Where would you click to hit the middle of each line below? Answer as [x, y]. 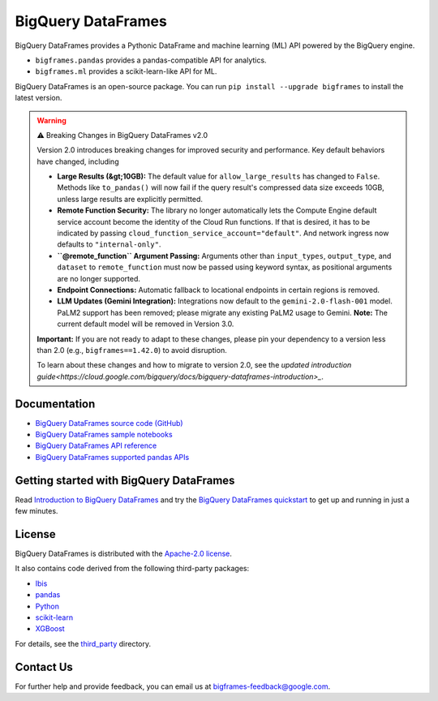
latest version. [39, 98]
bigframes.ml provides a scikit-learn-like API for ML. [126, 71]
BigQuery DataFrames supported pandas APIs [112, 457]
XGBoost [50, 629]
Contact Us [44, 667]
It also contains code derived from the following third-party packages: [132, 569]
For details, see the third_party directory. [83, 643]
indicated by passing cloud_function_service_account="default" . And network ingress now [223, 233]
